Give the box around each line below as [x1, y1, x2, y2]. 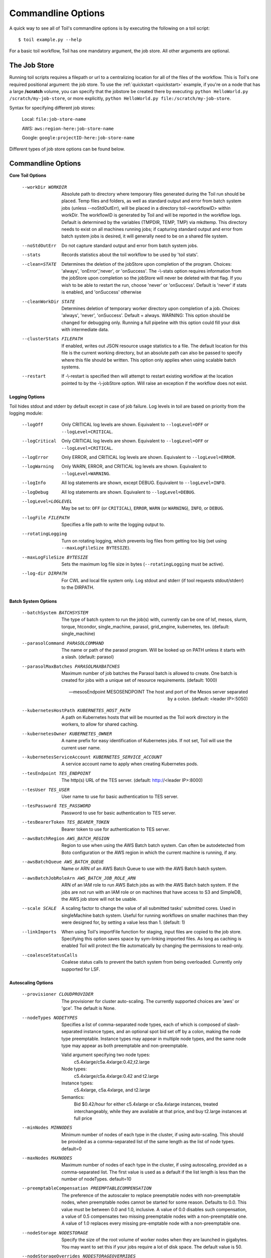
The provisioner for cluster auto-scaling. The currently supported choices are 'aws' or [61, 998, 239, 1004]
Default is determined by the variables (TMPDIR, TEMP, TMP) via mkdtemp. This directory [61, 219, 247, 225]
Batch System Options [9, 598, 57, 604]
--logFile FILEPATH [22, 515, 70, 520]
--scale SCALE [22, 906, 57, 911]
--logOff [22, 422, 44, 428]
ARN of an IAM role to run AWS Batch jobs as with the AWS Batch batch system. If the [61, 882, 239, 888]
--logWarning [22, 463, 54, 469]
